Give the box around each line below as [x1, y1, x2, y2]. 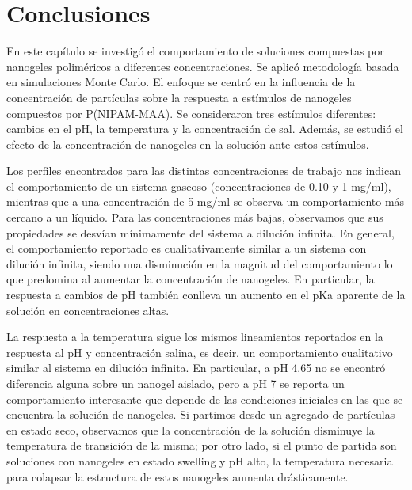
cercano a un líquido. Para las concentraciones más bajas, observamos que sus [6, 209, 383, 226]
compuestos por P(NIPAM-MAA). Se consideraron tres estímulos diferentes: [6, 104, 376, 121]
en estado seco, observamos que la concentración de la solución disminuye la [6, 421, 375, 438]
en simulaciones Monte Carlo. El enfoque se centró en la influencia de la [6, 74, 356, 90]
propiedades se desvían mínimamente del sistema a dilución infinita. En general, [6, 224, 395, 241]
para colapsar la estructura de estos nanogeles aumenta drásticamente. [6, 468, 349, 484]
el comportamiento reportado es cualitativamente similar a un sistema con [6, 240, 367, 256]
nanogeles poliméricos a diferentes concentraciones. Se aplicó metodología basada [6, 58, 399, 74]
